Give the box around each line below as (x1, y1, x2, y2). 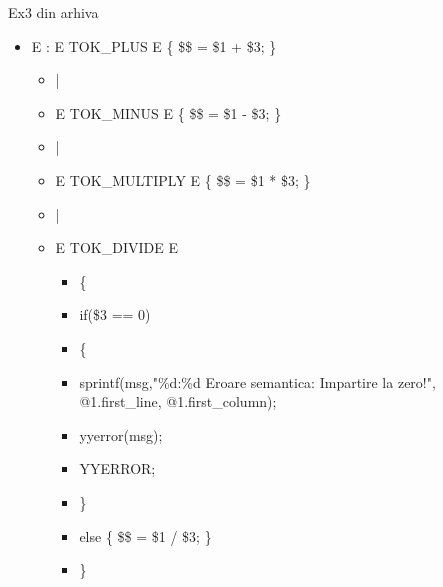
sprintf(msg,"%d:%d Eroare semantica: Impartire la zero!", (79, 371, 436, 392)
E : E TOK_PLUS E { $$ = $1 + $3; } (31, 35, 277, 56)
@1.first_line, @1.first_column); (79, 391, 277, 412)
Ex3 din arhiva (8, 2, 99, 22)
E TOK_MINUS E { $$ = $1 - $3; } (55, 102, 282, 123)
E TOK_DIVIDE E (55, 237, 178, 258)
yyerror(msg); (79, 424, 163, 445)
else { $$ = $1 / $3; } (79, 525, 212, 546)
